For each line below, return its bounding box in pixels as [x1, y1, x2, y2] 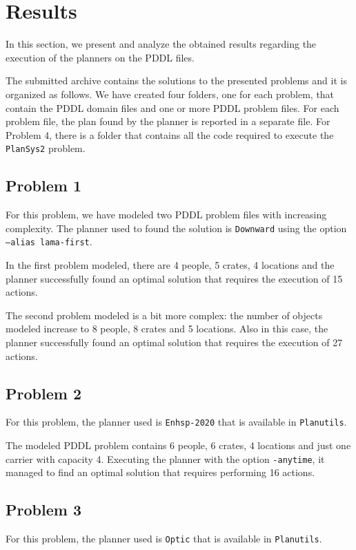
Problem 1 [6, 175, 81, 196]
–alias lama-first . [6, 234, 92, 249]
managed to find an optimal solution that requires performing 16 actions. [6, 465, 315, 480]
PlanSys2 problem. [6, 141, 86, 155]
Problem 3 [6, 499, 81, 520]
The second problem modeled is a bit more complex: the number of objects [6, 307, 323, 322]
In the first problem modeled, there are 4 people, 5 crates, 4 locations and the [6, 258, 335, 272]
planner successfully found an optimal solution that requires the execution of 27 [6, 335, 343, 350]
